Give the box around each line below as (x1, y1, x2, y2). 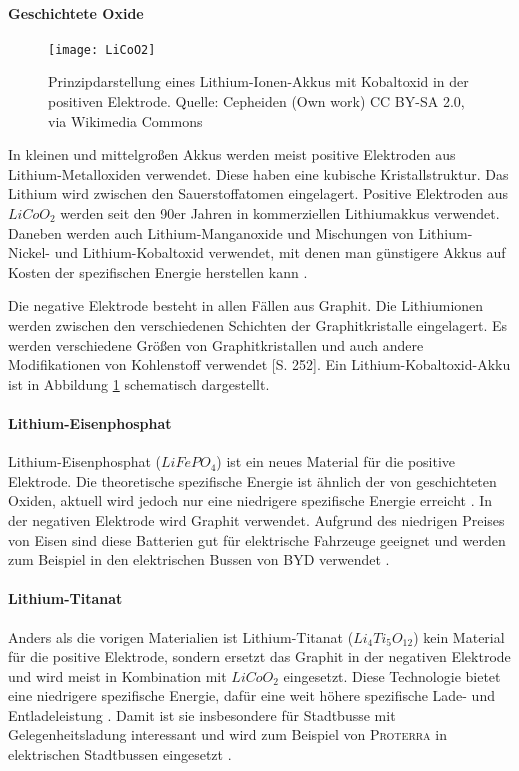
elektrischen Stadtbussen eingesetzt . (8, 744, 232, 765)
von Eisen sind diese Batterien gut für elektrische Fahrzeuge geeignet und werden (8, 529, 506, 550)
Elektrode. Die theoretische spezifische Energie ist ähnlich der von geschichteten (8, 470, 497, 491)
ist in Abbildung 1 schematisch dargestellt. (8, 373, 270, 394)
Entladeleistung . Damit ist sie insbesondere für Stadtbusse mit (8, 704, 396, 725)
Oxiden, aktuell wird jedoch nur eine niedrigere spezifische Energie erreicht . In (8, 490, 493, 511)
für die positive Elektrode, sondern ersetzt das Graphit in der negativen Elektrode (8, 646, 511, 667)
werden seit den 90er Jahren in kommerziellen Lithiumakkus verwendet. (60, 203, 500, 224)
